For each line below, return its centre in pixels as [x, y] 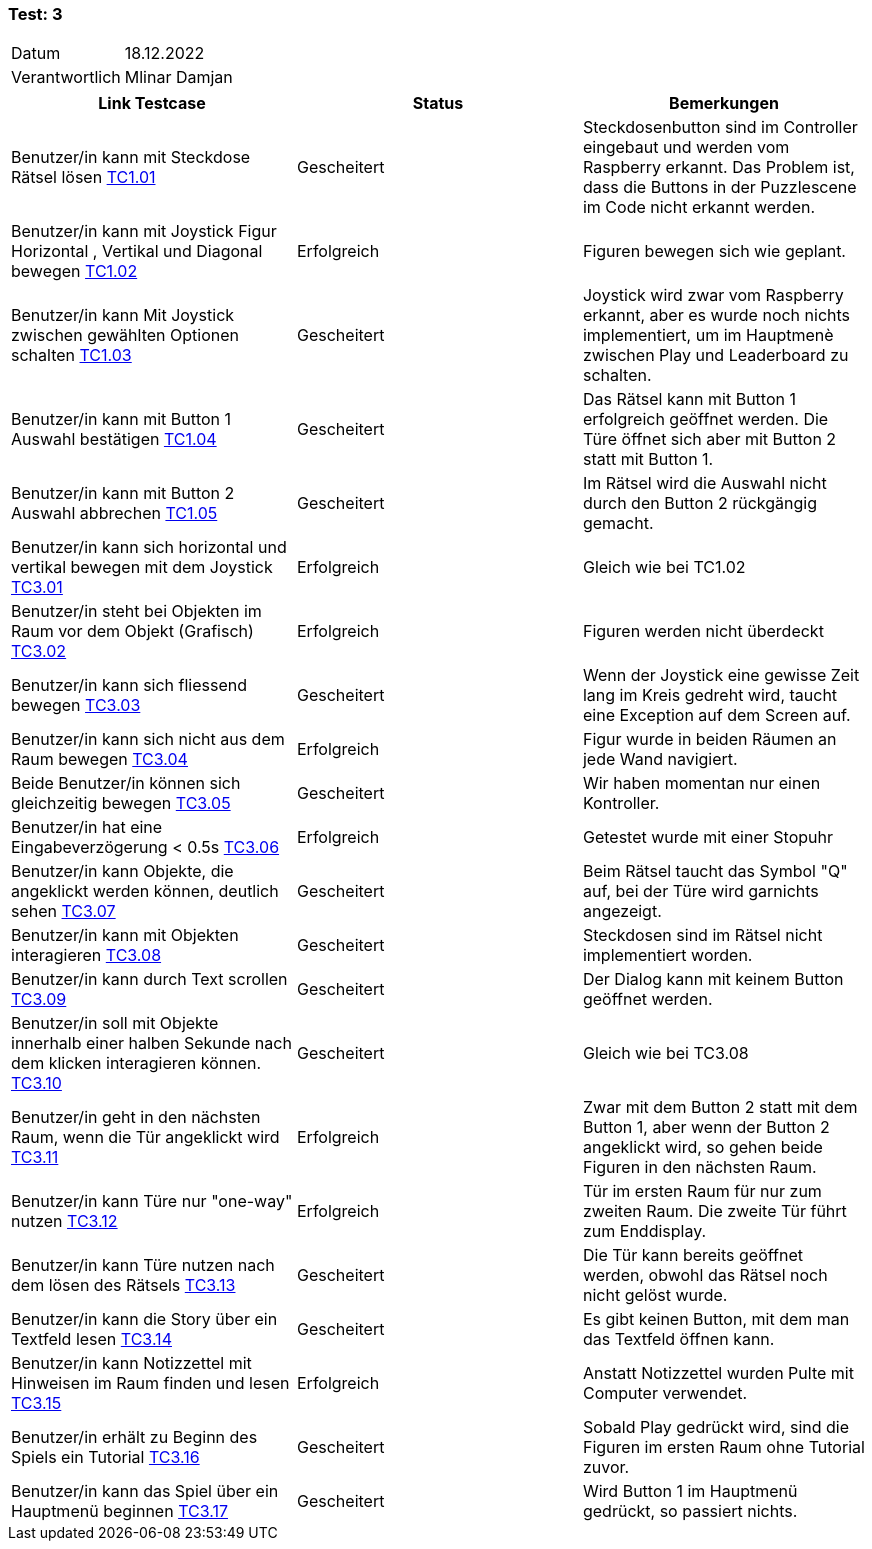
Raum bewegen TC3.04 [99, 759]
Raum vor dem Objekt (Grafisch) [132, 631]
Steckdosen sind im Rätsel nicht [702, 935]
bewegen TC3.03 [76, 705]
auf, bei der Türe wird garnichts [700, 891]
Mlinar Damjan [178, 77]
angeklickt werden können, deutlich [145, 891]
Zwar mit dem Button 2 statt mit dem [720, 1107]
